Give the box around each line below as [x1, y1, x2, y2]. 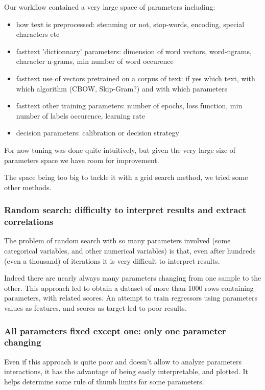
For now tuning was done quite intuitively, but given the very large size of [4, 144, 236, 155]
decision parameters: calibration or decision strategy [16, 127, 179, 138]
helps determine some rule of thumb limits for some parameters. [4, 376, 204, 386]
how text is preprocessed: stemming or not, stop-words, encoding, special [16, 18, 245, 29]
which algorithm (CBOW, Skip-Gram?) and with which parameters [16, 83, 227, 94]
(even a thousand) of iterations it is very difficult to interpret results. [4, 255, 220, 266]
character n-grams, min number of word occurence [16, 56, 174, 66]
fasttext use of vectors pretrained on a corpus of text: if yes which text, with [16, 73, 255, 83]
